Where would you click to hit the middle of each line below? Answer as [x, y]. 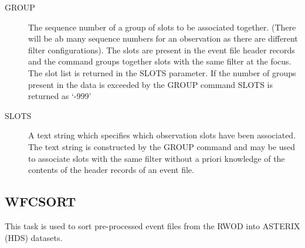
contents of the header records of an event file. [111, 170]
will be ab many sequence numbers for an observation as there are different [163, 38]
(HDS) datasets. [34, 237]
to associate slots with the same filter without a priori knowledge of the [157, 158]
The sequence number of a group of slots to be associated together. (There [162, 27]
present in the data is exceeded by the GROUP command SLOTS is [151, 84]
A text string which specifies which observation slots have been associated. [162, 135]
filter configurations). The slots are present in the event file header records [162, 50]
